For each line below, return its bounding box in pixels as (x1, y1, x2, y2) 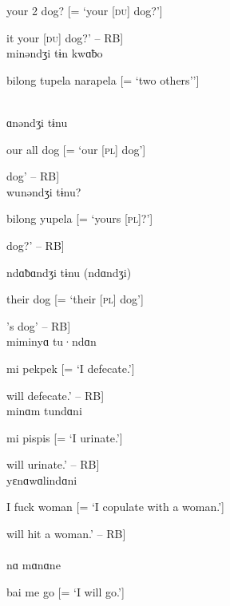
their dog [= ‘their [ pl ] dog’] (6, 291, 144, 307)
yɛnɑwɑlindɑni (6, 471, 77, 488)
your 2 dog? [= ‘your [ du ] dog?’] (6, 2, 163, 18)
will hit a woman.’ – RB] (6, 525, 126, 542)
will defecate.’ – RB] (6, 386, 105, 403)
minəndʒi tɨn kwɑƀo (6, 45, 103, 61)
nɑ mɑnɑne (6, 556, 61, 573)
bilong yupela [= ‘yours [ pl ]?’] (6, 210, 153, 227)
